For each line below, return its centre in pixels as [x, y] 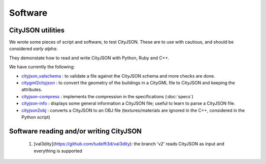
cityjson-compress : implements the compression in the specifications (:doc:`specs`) [107, 96]
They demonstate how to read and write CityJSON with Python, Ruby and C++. [89, 58]
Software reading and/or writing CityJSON [75, 131]
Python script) [36, 117]
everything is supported [58, 151]
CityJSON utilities [37, 30]
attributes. [32, 90]
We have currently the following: [42, 67]
